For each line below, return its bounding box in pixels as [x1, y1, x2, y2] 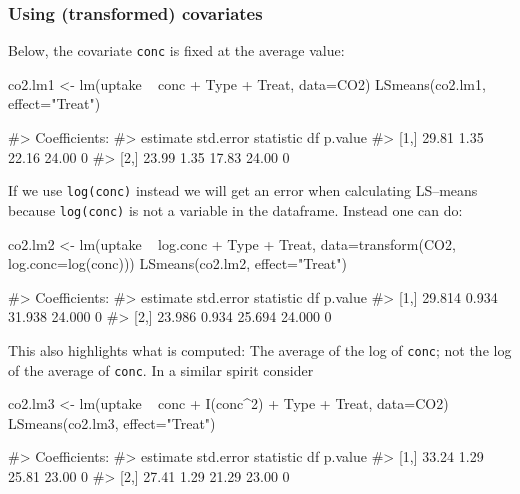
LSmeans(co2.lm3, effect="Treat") [8, 412, 216, 433]
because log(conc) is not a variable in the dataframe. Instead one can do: [8, 199, 463, 220]
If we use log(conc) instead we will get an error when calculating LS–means [8, 180, 478, 201]
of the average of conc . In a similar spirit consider [8, 359, 314, 380]
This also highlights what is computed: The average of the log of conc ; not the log [8, 339, 512, 360]
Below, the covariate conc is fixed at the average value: [8, 40, 345, 61]
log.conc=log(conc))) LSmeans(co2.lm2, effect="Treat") [8, 253, 347, 274]
